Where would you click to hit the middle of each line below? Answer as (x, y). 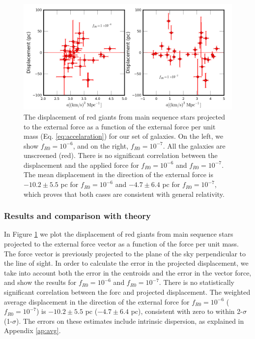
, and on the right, (101, 145)
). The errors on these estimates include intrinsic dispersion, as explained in (130, 321)
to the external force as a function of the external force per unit (120, 126)
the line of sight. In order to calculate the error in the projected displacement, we (126, 263)
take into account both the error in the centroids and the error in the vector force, (128, 272)
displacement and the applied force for (81, 165)
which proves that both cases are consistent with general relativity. (124, 194)
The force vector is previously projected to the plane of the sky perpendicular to (125, 253)
